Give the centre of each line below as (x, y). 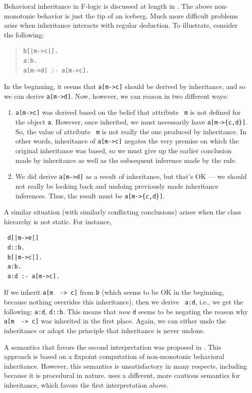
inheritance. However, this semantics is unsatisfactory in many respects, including (126, 366)
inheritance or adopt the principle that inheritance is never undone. (105, 330)
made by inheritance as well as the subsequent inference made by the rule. (126, 160)
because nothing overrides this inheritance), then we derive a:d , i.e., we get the (124, 302)
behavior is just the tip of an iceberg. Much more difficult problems (138, 15)
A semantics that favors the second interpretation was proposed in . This (113, 347)
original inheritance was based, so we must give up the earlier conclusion (124, 151)
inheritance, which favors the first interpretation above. (86, 384)
